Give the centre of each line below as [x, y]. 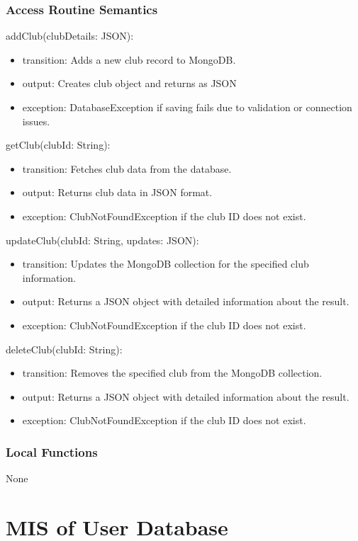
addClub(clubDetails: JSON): [70, 36]
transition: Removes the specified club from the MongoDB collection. [172, 373]
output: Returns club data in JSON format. [117, 192]
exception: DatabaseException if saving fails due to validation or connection [187, 107]
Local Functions [52, 451]
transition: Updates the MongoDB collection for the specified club [166, 264]
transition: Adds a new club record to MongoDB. [129, 59]
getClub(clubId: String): [58, 145]
